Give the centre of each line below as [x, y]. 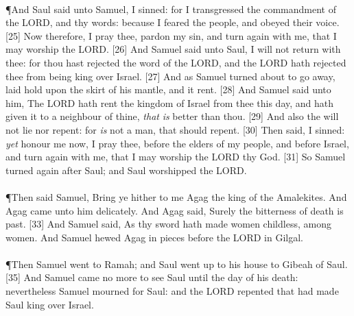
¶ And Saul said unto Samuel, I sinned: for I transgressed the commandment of [171, 9]
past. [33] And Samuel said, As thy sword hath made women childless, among [168, 224]
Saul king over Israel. [50, 304]
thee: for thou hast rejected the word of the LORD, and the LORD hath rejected [176, 62]
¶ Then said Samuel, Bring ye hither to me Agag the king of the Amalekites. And [176, 196]
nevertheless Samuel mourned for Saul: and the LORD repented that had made [172, 291]
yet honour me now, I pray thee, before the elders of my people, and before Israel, [177, 143]
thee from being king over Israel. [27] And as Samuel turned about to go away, [170, 76]
